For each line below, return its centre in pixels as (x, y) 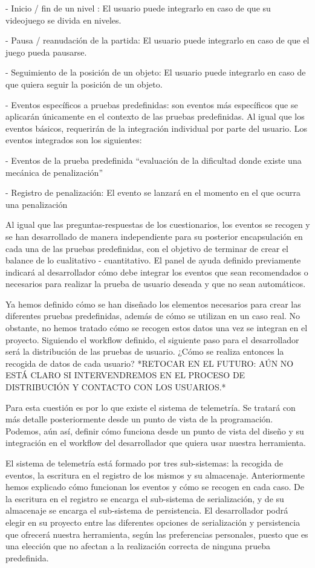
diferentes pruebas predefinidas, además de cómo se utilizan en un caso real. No (153, 316)
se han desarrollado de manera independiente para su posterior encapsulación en (154, 236)
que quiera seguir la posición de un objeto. (84, 84)
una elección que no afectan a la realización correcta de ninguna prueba (138, 546)
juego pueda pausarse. (46, 52)
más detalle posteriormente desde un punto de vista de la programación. (139, 419)
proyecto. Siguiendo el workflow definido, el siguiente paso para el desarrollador (152, 339)
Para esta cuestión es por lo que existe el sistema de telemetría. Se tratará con (151, 407)
